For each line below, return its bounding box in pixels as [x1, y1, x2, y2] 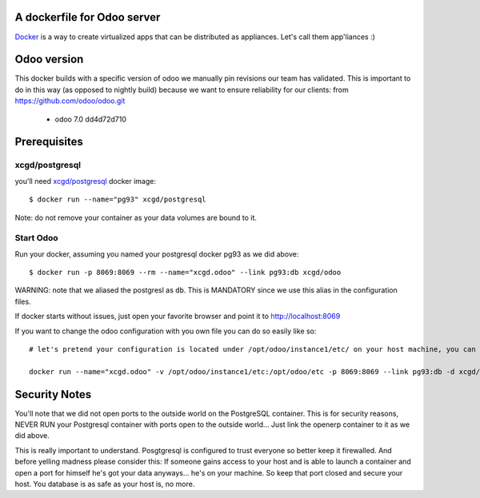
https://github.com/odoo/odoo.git [14, 96, 126, 106]
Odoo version [14, 53, 84, 66]
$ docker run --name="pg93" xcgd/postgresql [29, 195, 207, 204]
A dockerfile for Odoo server [14, 10, 161, 24]
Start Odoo [14, 233, 59, 244]
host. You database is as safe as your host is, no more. [14, 480, 195, 489]
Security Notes [14, 388, 92, 401]
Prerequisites [14, 135, 83, 149]
